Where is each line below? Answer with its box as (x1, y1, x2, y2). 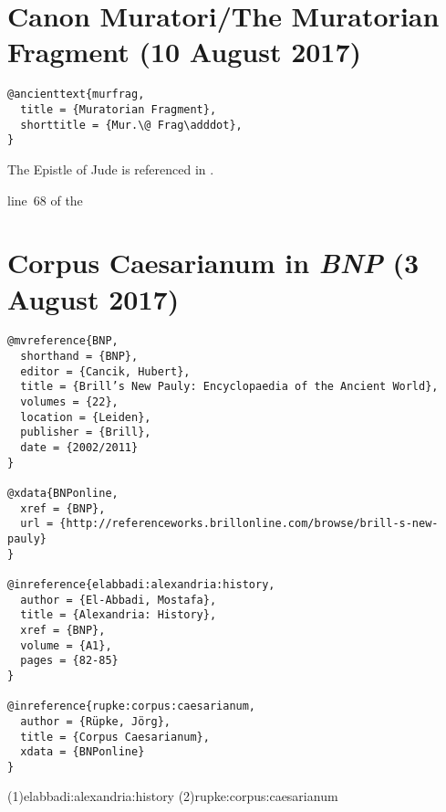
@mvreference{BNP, (7, 334, 119, 348)
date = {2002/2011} (20, 441, 139, 455)
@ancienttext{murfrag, (7, 88, 145, 101)
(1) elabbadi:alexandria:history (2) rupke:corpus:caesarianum (7, 786, 338, 806)
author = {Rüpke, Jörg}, (20, 714, 171, 728)
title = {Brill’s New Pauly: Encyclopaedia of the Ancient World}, (20, 380, 439, 394)
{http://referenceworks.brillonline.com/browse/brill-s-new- (59, 517, 439, 531)
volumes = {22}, (20, 395, 119, 409)
